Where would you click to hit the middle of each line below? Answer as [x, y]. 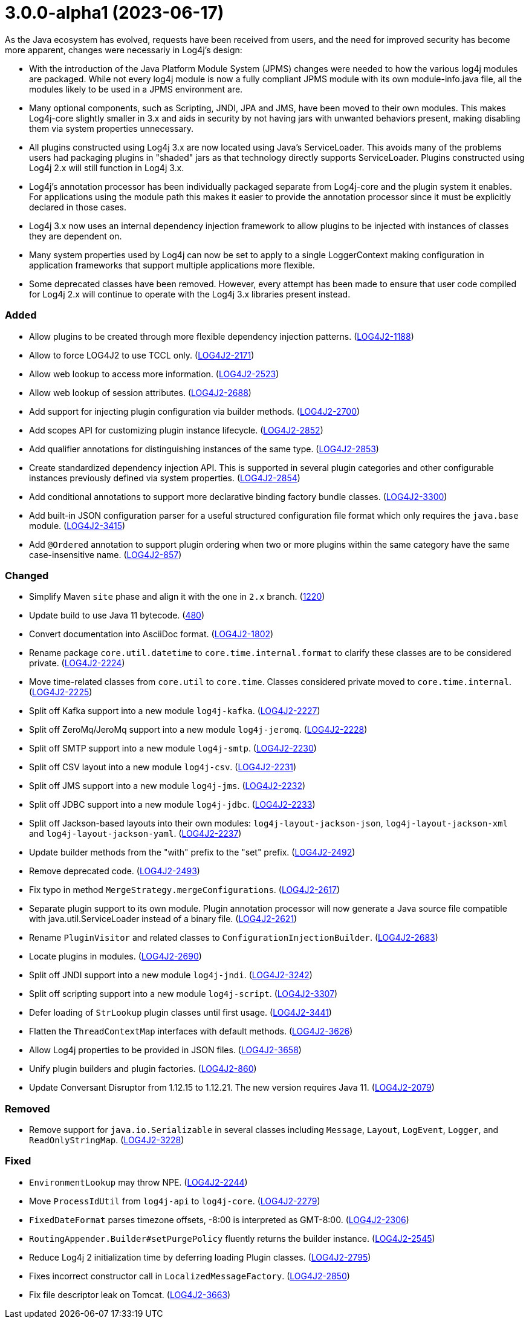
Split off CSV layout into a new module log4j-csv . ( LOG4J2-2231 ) [163, 767]
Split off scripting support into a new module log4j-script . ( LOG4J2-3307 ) [183, 994]
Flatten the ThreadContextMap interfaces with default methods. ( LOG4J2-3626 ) [191, 1031]
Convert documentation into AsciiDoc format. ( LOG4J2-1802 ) [151, 634]
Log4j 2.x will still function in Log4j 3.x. [107, 167]
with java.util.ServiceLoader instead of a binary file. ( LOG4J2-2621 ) [163, 919]
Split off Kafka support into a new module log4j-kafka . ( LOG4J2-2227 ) [175, 711]
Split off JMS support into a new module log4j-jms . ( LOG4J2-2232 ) [167, 786]
